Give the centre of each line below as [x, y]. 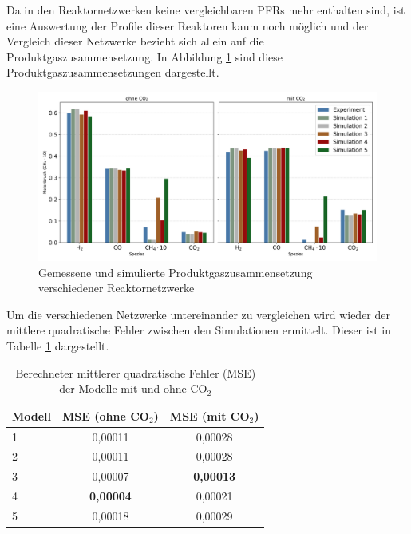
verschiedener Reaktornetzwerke [117, 288]
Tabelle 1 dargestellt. [58, 345]
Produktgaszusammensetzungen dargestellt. [113, 72]
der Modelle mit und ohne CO [133, 388]
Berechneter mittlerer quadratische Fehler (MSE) [136, 372]
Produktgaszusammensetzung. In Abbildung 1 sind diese [144, 56]
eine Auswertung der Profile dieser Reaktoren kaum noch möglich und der [188, 25]
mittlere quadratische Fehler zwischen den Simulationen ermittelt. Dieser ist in [199, 330]
